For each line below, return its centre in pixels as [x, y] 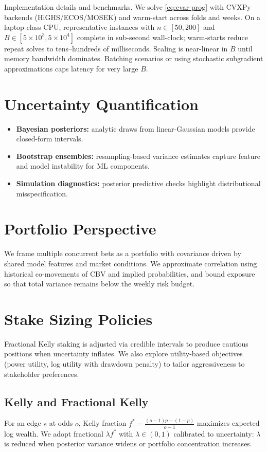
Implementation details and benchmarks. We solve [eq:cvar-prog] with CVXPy [128, 7]
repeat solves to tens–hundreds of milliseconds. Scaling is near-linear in [116, 48]
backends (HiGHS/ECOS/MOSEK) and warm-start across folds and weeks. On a [132, 17]
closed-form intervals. [50, 139]
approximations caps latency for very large [71, 68]
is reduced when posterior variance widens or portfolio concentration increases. [128, 444]
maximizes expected [228, 423]
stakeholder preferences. [42, 374]
